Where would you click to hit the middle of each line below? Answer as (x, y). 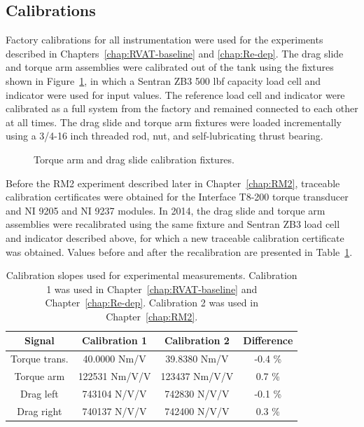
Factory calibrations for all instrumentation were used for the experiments (164, 40)
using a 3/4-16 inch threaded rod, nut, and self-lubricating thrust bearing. (164, 136)
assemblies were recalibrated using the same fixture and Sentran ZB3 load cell (173, 224)
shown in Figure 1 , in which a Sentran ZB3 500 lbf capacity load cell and (163, 80)
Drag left (39, 394)
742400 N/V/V (197, 411)
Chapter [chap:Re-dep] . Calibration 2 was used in (152, 303)
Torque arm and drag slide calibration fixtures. (134, 159)
